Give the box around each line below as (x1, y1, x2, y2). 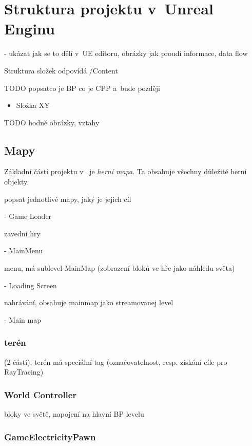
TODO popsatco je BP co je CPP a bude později (4, 82, 160, 93)
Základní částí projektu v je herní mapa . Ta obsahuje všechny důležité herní (4, 166, 247, 177)
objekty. (4, 176, 29, 187)
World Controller (4, 388, 77, 401)
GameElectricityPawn (4, 430, 96, 443)
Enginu (4, 18, 55, 39)
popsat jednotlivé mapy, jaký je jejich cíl (4, 193, 131, 204)
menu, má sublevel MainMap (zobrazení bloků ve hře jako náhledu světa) (4, 263, 235, 273)
